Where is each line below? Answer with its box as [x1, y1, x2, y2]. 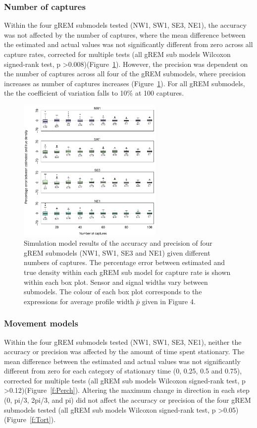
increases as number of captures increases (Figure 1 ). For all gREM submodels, [4, 78, 245, 88]
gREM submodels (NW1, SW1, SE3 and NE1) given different [24, 247, 210, 258]
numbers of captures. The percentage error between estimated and [24, 257, 225, 267]
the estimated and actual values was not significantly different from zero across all [4, 39, 253, 50]
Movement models [4, 317, 78, 329]
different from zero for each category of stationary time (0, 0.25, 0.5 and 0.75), [4, 366, 242, 376]
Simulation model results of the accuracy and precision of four [24, 238, 212, 248]
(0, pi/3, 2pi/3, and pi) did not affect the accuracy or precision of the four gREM [4, 395, 251, 405]
